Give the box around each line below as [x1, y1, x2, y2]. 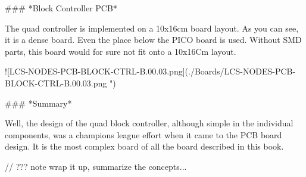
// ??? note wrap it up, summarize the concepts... [5, 160, 187, 172]
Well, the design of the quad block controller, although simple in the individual [5, 117, 293, 129]
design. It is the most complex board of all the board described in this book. [5, 140, 284, 153]
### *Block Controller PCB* [5, 2, 117, 14]
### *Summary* [5, 97, 72, 109]
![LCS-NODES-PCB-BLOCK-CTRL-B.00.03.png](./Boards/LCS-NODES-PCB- [5, 65, 296, 77]
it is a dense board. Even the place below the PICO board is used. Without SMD [5, 33, 302, 46]
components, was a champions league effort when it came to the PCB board [5, 128, 282, 141]
